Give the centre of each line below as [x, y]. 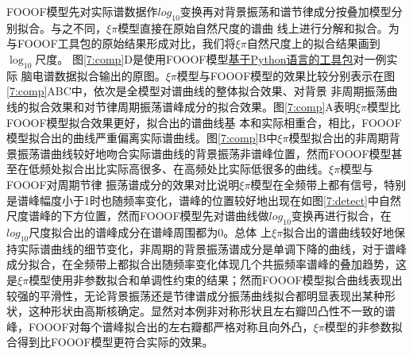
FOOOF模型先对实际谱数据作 [82, 11]
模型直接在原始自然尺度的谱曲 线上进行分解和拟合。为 [259, 27]
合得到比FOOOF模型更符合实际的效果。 [110, 342]
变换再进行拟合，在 [341, 216]
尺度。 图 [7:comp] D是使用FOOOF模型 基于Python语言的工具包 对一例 [211, 58]
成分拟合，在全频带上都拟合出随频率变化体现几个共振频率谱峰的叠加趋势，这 [206, 264]
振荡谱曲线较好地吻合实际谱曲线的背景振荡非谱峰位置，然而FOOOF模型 [204, 153]
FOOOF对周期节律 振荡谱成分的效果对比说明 [123, 184]
